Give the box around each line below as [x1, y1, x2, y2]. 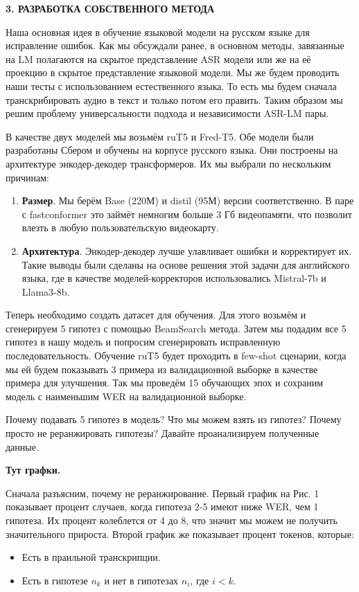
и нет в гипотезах [104, 573, 179, 587]
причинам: [6, 170, 49, 184]
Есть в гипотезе [21, 573, 88, 587]
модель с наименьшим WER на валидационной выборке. [6, 388, 247, 403]
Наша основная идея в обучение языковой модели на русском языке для [6, 24, 310, 39]
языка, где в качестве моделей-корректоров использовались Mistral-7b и [21, 271, 326, 285]
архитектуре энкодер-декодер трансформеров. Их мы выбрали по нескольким [6, 156, 331, 170]
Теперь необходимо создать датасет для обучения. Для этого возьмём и [6, 307, 306, 322]
